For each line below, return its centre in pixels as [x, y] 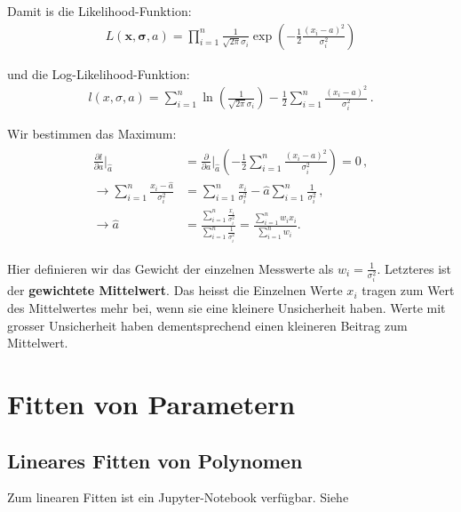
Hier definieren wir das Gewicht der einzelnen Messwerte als [171, 268]
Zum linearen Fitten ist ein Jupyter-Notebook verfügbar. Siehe [178, 497]
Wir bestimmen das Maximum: [92, 134]
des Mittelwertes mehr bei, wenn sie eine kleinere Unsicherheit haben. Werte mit [227, 308]
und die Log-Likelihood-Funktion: [99, 73]
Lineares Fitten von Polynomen [155, 460]
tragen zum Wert [408, 290]
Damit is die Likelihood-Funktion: [99, 11]
